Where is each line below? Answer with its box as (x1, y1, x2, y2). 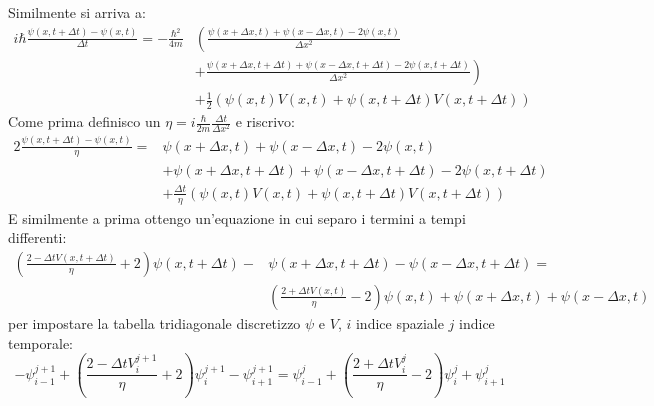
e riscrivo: (235, 111, 295, 132)
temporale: (8, 332, 73, 353)
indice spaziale (355, 313, 444, 333)
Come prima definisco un (8, 111, 161, 132)
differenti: (8, 227, 67, 248)
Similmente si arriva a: (8, 2, 146, 22)
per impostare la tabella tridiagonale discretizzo (8, 313, 301, 333)
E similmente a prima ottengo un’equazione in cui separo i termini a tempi (8, 207, 466, 228)
